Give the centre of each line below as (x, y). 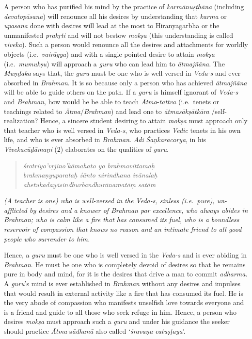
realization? (21, 121)
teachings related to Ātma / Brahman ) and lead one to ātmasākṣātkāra (107, 111)
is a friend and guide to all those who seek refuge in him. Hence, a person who (120, 312)
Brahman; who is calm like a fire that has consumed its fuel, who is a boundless (122, 219)
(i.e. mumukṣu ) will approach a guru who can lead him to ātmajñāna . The (114, 63)
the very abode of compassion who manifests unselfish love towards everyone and (124, 302)
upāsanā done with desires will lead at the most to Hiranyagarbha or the (112, 25)
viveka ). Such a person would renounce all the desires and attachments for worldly (126, 44)
